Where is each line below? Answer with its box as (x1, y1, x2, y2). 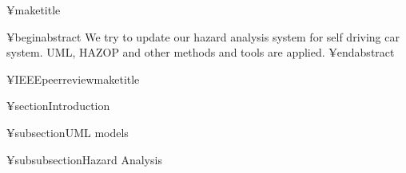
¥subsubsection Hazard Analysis (6, 151, 162, 167)
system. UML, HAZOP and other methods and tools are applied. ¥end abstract (6, 44, 395, 61)
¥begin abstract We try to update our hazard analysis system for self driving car (6, 28, 400, 45)
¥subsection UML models (6, 124, 129, 140)
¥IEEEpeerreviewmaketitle (6, 70, 140, 87)
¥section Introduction (6, 97, 110, 114)
